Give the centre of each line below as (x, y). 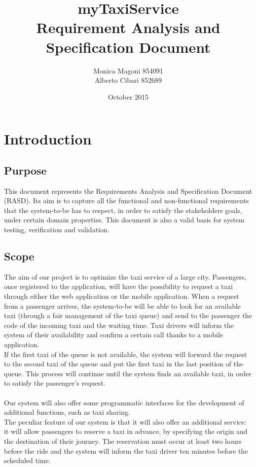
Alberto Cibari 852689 (128, 80)
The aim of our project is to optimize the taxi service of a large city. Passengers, (125, 276)
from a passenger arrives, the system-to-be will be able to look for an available (123, 305)
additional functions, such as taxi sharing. (67, 412)
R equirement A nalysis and (128, 27)
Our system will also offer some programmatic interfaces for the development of (124, 402)
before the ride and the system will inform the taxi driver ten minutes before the (126, 450)
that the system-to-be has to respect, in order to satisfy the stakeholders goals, (123, 210)
